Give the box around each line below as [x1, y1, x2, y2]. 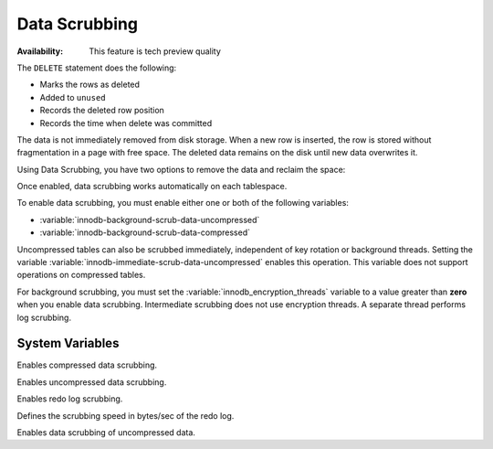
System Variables [16, 336, 120, 351]
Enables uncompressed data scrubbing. [16, 376, 167, 388]
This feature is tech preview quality [89, 46, 221, 57]
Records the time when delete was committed [39, 117, 213, 128]
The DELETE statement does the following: [16, 62, 177, 73]
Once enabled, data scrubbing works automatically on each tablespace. [16, 181, 288, 192]
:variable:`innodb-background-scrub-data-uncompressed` [39, 214, 260, 225]
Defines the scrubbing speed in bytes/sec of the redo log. [16, 410, 235, 421]
